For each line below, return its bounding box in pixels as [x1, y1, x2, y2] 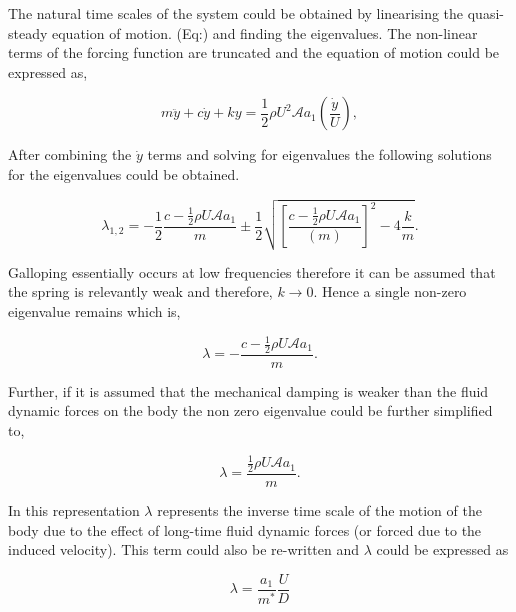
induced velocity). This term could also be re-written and [8, 539, 360, 560]
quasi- [467, 3, 504, 23]
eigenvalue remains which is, [8, 300, 181, 321]
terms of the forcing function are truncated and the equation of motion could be [8, 42, 500, 63]
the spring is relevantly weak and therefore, [8, 281, 273, 302]
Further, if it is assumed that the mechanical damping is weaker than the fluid [8, 380, 489, 401]
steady [8, 22, 48, 43]
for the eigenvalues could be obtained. [8, 163, 240, 184]
